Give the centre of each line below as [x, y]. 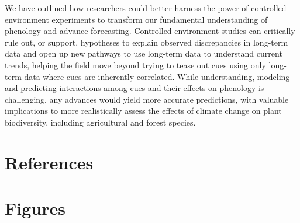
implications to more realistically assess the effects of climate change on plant [143, 111]
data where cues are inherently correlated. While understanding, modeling [157, 76]
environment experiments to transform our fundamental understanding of [136, 19]
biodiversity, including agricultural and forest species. [100, 122]
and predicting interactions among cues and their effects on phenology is [135, 88]
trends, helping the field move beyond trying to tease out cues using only [135, 65]
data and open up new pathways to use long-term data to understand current [144, 53]
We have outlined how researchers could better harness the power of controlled [146, 8]
